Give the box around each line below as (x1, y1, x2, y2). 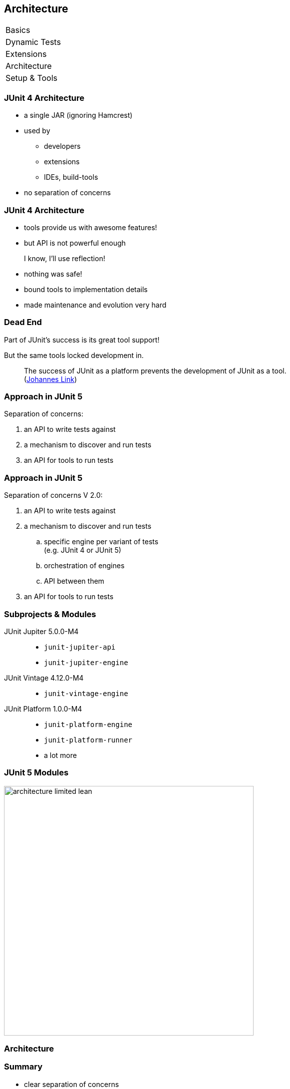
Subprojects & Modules (4, 609, 96, 619)
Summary (4, 1062, 43, 1072)
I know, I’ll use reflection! (24, 254, 105, 263)
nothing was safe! (24, 269, 82, 278)
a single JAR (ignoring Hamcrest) (24, 111, 133, 120)
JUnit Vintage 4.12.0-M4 (4, 673, 84, 682)
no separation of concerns (24, 188, 111, 197)
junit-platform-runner (44, 735, 133, 744)
